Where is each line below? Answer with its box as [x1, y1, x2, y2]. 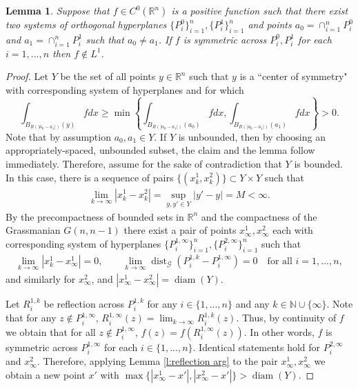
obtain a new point [6, 367, 86, 381]
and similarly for [6, 271, 76, 286]
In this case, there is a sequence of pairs [6, 170, 174, 184]
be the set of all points [60, 69, 156, 83]
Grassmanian [6, 223, 61, 237]
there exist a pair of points [123, 223, 237, 237]
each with [272, 223, 313, 237]
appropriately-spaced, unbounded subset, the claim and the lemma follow [6, 143, 315, 157]
